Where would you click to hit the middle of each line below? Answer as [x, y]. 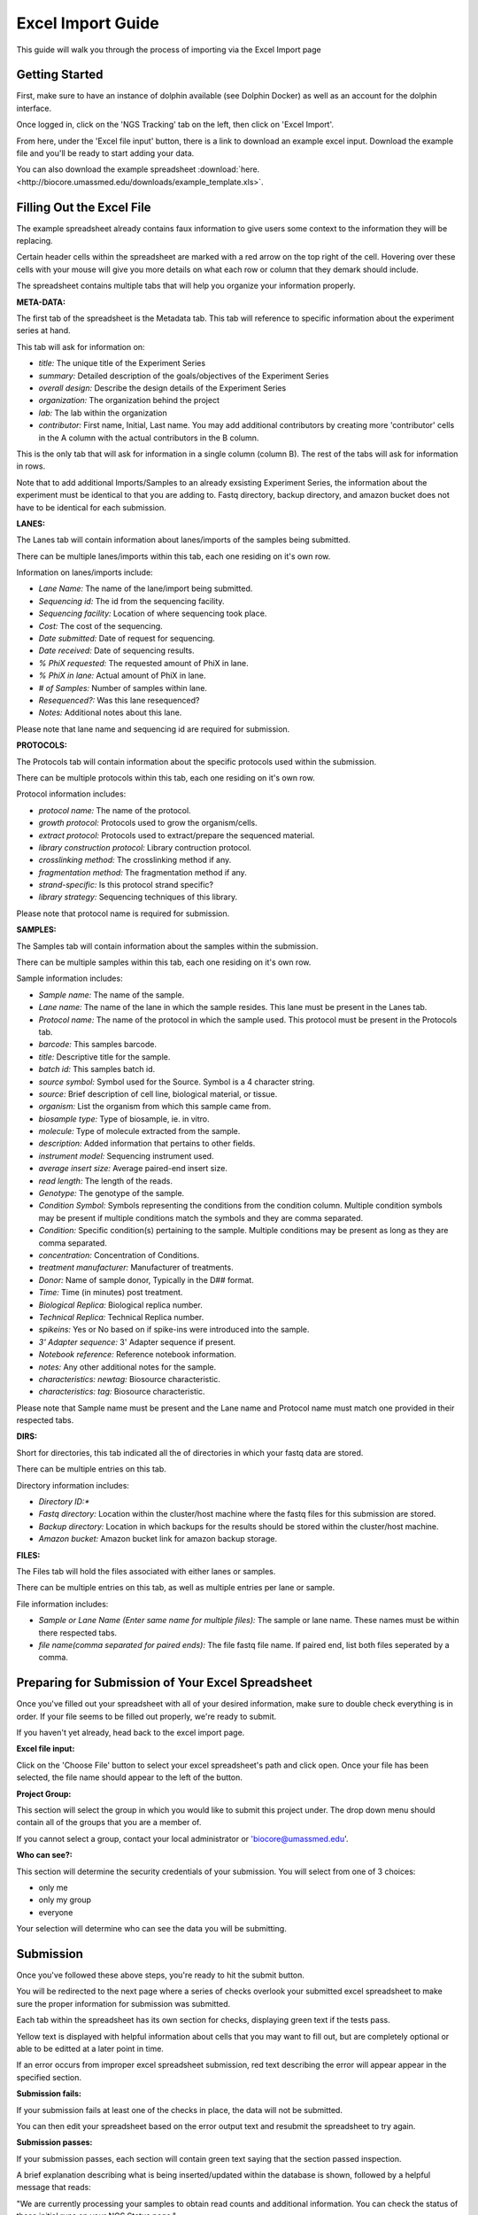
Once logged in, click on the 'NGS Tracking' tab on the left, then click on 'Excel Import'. [175, 125]
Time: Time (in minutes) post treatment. [111, 1293]
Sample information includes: [69, 978]
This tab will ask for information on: [81, 346]
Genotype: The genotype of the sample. [112, 1193]
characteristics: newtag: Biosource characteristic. [129, 1379]
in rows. [31, 466]
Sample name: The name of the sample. [112, 995]
